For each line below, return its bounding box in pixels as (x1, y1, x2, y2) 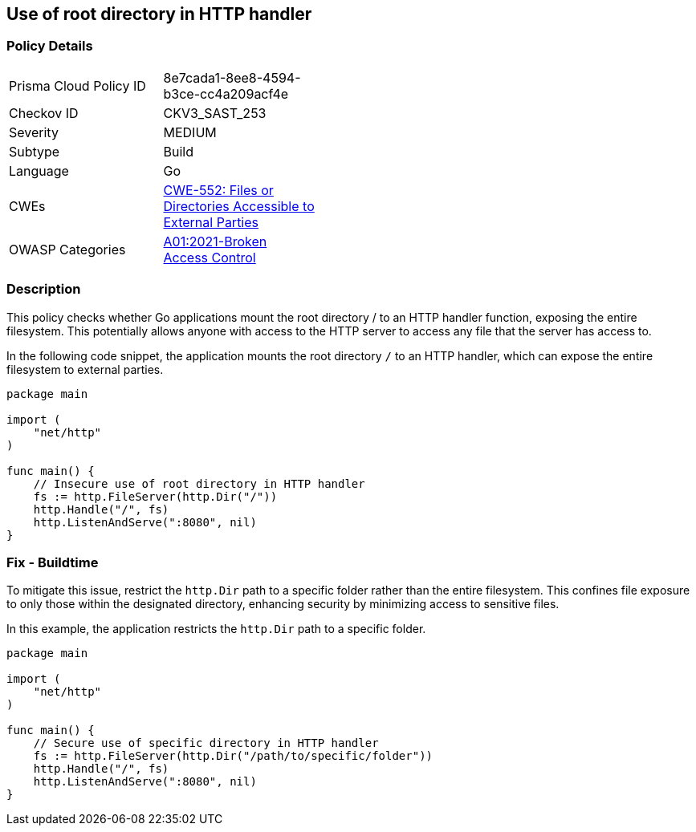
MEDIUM (163, 124, 217, 140)
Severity (9, 124, 59, 140)
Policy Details (6, 38, 93, 55)
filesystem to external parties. (6, 362, 164, 376)
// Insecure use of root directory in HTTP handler (33, 477, 365, 490)
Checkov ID (9, 104, 79, 121)
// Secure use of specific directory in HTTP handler (33, 737, 379, 750)
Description (6, 281, 81, 298)
